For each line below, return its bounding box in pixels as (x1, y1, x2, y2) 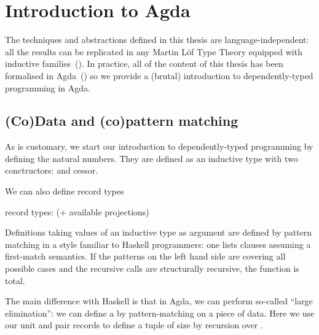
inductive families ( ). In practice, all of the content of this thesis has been (5, 57, 283, 70)
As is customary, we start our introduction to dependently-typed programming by (5, 140, 313, 153)
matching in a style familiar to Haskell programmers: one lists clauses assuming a (5, 237, 311, 250)
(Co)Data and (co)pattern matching (5, 111, 238, 130)
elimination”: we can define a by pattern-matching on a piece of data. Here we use (5, 306, 315, 319)
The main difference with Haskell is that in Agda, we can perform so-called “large (5, 295, 313, 307)
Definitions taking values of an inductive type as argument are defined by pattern (5, 226, 312, 239)
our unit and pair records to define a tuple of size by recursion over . (5, 318, 263, 331)
